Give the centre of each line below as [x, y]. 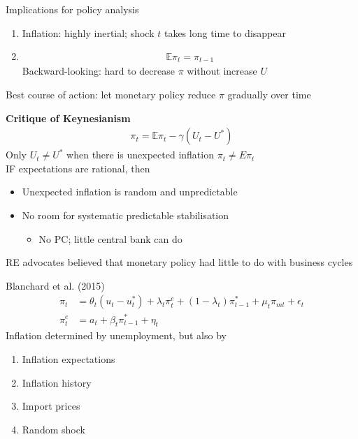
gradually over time [269, 95]
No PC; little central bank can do [110, 238]
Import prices [51, 406]
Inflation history [57, 382]
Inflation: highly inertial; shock [88, 32]
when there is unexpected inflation [140, 155]
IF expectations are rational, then [78, 168]
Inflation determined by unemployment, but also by [116, 335]
